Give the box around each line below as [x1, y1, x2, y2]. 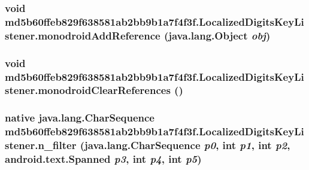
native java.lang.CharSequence [5, 110, 154, 125]
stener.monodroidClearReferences [5, 83, 171, 98]
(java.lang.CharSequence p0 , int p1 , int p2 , [80, 138, 290, 153]
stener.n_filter [5, 138, 77, 153]
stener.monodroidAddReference [5, 28, 160, 42]
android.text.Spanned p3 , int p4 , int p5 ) [5, 151, 202, 166]
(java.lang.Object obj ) [163, 28, 271, 42]
